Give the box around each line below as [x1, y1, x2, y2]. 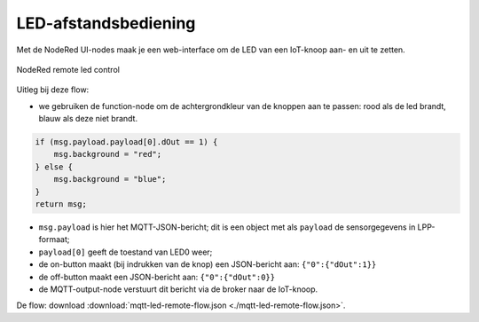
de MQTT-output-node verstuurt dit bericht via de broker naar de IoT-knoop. [38, 284, 318, 295]
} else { [35, 161, 74, 172]
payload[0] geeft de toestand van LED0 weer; [38, 247, 213, 257]
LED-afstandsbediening [16, 13, 196, 33]
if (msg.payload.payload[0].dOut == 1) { [35, 137, 218, 147]
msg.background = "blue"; [53, 174, 167, 185]
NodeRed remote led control [16, 64, 120, 75]
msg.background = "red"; [53, 149, 162, 160]
